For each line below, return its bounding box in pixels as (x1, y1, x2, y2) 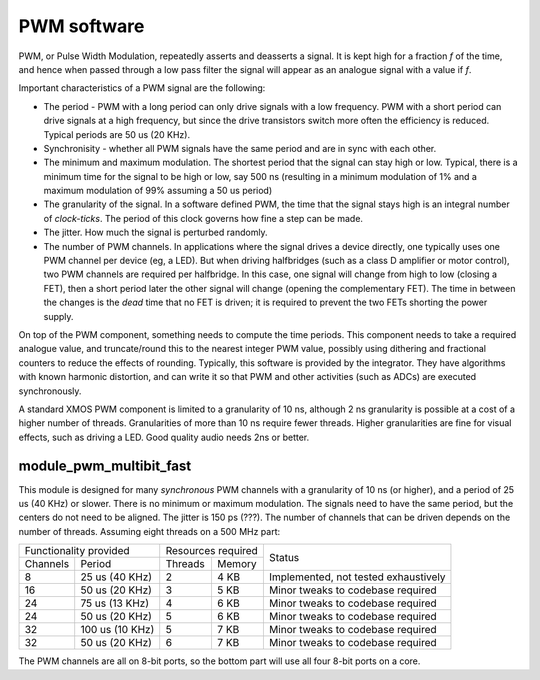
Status (268, 550, 300, 564)
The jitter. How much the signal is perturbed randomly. (43, 226, 269, 239)
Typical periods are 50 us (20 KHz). (43, 128, 190, 140)
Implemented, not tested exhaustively (268, 570, 446, 584)
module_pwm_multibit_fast (18, 457, 192, 474)
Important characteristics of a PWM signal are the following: (18, 82, 266, 94)
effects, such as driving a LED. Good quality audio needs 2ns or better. (18, 431, 310, 443)
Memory (216, 557, 257, 571)
